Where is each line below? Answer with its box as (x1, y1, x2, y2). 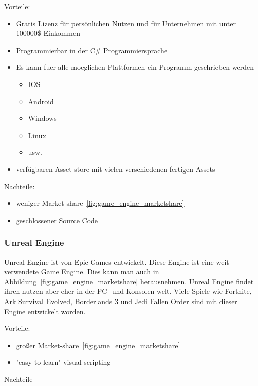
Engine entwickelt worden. (4, 306, 86, 316)
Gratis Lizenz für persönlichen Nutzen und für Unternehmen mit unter (16, 18, 236, 28)
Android (28, 96, 54, 106)
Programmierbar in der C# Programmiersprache (16, 45, 168, 55)
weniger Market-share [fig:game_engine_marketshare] (16, 198, 185, 208)
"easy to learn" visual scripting (16, 357, 111, 367)
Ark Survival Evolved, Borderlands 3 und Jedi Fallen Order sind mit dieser (4, 295, 237, 306)
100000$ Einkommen (16, 28, 80, 38)
